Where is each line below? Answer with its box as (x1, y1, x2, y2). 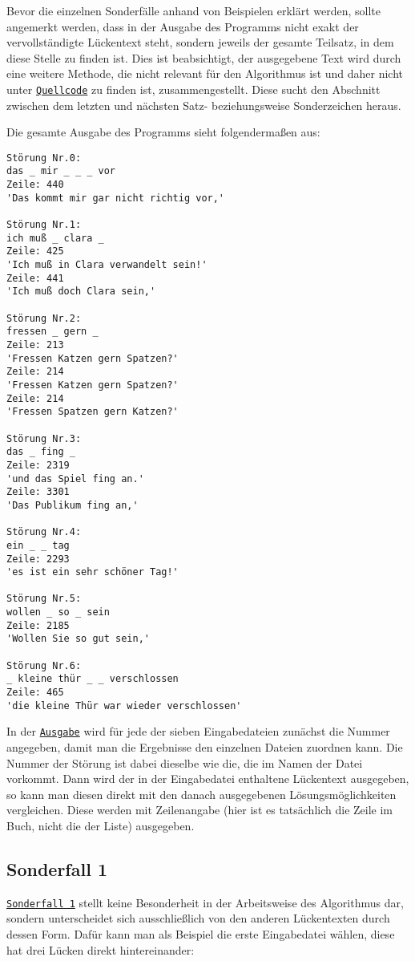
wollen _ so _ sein (6, 606, 110, 618)
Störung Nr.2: (6, 312, 82, 324)
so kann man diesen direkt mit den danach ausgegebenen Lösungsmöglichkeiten (6, 785, 397, 802)
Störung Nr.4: (6, 526, 82, 538)
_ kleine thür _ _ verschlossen (6, 673, 179, 685)
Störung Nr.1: (6, 219, 82, 231)
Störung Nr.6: (6, 659, 82, 671)
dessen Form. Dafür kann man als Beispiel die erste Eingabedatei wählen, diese (6, 926, 395, 943)
